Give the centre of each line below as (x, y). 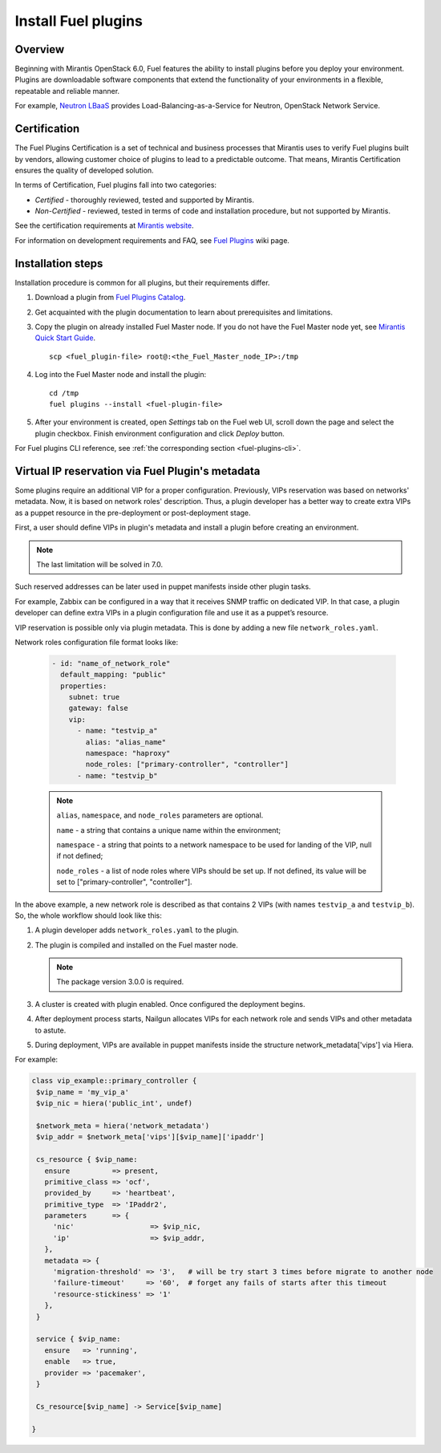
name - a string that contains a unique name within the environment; (168, 830)
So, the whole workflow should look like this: (88, 915)
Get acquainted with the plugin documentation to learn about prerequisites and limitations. (184, 312)
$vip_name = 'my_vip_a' (83, 1092)
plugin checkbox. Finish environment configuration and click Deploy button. (160, 433)
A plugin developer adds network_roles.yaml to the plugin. (137, 930)
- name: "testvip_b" (117, 775)
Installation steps (59, 264)
